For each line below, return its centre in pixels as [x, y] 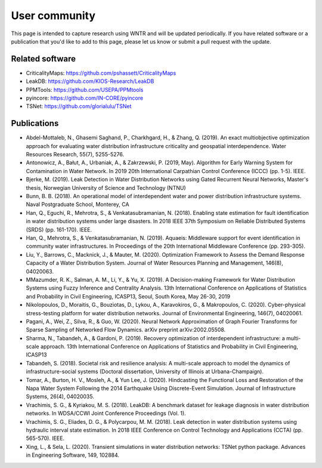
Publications [35, 123]
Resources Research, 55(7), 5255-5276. [75, 155]
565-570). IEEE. [45, 438]
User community [53, 16]
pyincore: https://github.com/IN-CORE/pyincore [84, 98]
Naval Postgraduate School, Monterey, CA [78, 204]
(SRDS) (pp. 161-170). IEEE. [59, 229]
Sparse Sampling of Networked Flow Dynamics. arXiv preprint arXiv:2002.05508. [126, 330]
